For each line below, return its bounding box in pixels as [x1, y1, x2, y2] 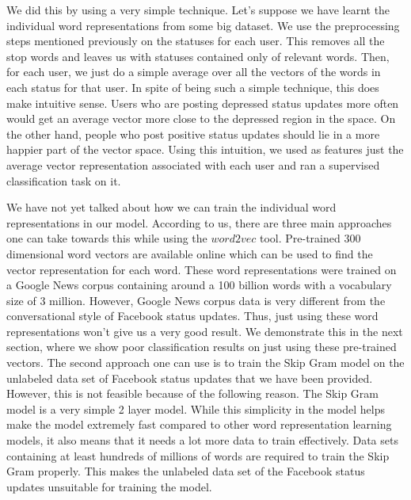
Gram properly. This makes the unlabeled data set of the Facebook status [6, 463, 365, 479]
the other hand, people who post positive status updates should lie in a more [6, 125, 380, 142]
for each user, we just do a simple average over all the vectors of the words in [6, 63, 381, 80]
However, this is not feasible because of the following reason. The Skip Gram [6, 385, 379, 402]
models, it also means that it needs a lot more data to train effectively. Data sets [6, 432, 398, 448]
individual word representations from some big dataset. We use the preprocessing [6, 17, 400, 33]
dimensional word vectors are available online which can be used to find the [6, 245, 373, 261]
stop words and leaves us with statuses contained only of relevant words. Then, [6, 48, 390, 64]
